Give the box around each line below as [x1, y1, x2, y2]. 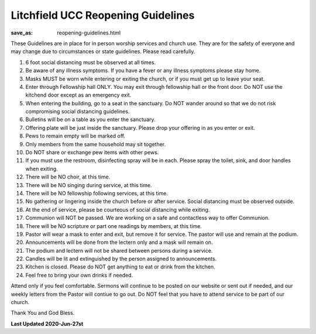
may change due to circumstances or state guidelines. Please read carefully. [11, 48, 195, 55]
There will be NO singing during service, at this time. [25, 181, 152, 188]
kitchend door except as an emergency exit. [25, 91, 132, 99]
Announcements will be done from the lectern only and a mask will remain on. [25, 239, 213, 246]
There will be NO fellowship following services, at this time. [25, 190, 168, 197]
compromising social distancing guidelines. [25, 108, 130, 115]
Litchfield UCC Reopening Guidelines [11, 9, 195, 22]
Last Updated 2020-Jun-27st [11, 320, 84, 327]
